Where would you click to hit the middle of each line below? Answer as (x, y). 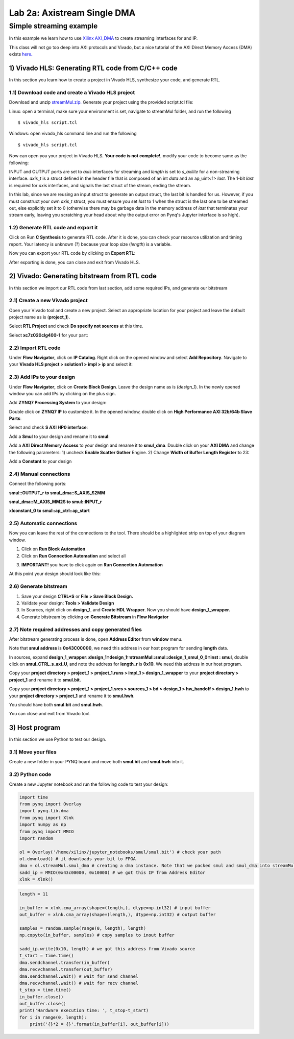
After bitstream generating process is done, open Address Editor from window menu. (96, 639)
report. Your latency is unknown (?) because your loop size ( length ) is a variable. (90, 244)
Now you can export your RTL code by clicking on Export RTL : (72, 253)
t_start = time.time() (47, 956)
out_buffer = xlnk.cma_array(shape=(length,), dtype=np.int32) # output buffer (118, 914)
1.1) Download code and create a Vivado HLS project (72, 92)
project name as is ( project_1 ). (40, 317)
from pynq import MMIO (47, 831)
